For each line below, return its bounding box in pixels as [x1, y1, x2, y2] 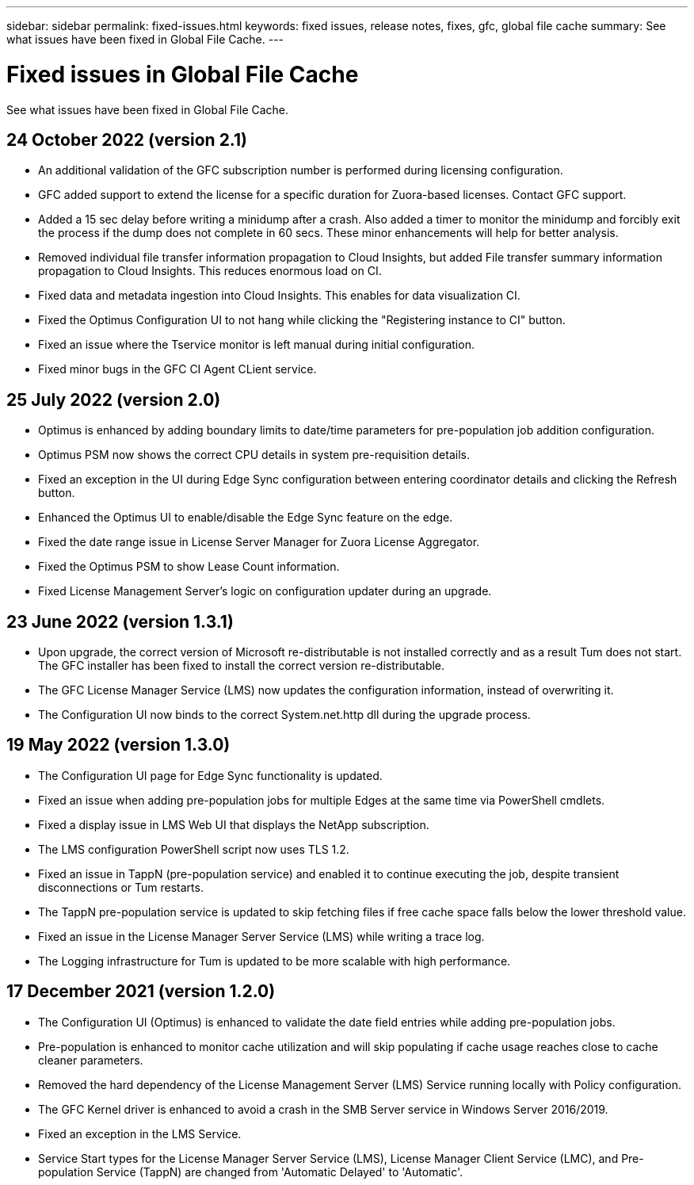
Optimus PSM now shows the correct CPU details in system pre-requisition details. [38, 448, 470, 462]
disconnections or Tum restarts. [38, 880, 204, 894]
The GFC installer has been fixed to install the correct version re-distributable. [38, 659, 445, 673]
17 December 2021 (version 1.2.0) [6, 981, 276, 1002]
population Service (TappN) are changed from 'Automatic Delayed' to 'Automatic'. [38, 1164, 463, 1179]
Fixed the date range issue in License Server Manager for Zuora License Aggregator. [38, 535, 480, 549]
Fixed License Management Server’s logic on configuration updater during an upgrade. [38, 584, 492, 598]
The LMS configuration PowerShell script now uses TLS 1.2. [38, 842, 349, 856]
